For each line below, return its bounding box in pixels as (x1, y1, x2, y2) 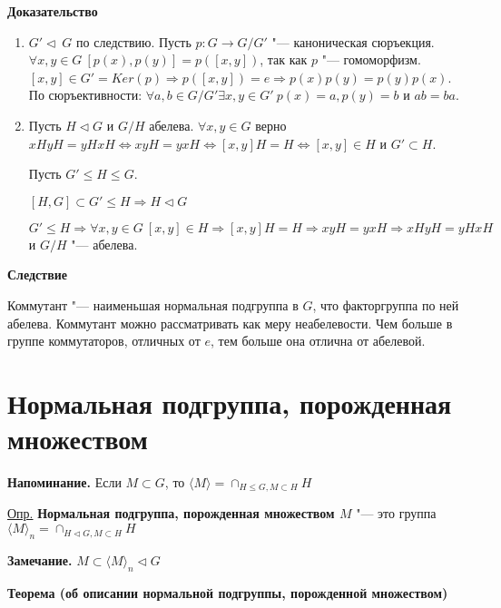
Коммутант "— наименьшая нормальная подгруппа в (7, 295, 299, 314)
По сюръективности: (28, 85, 142, 104)
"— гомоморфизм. (321, 50, 421, 69)
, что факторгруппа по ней (312, 295, 459, 314)
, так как (260, 50, 308, 69)
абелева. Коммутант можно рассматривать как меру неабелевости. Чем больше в (7, 313, 453, 332)
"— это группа (356, 504, 437, 523)
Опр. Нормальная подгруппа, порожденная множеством (7, 504, 335, 523)
